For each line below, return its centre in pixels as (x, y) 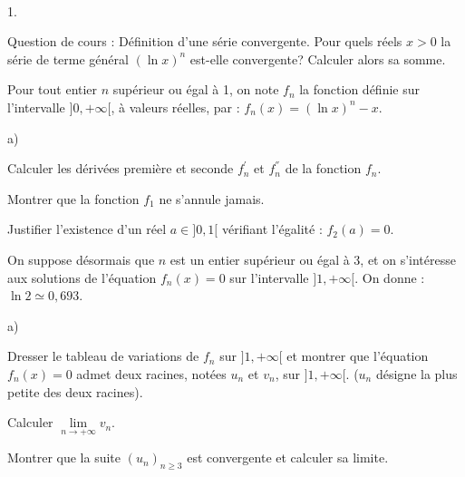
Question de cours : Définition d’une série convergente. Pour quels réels (205, 41)
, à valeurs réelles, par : (175, 107)
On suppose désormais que (81, 259)
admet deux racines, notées (151, 373)
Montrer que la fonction (73, 198)
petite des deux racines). (75, 391)
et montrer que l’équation (358, 356)
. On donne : (390, 277)
